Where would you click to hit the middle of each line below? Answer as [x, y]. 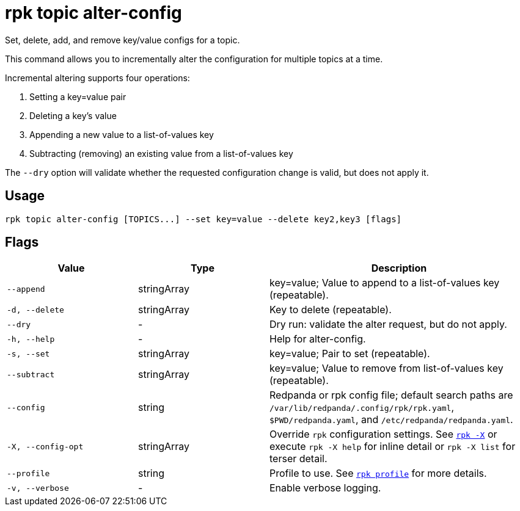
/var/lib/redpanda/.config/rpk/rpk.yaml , [362, 408]
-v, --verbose [38, 488]
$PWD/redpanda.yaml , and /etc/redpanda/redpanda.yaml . [391, 420]
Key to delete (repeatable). [331, 310]
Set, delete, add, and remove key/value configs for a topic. [123, 40]
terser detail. [298, 459]
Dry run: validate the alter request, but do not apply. [388, 324]
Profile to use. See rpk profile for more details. [378, 473]
